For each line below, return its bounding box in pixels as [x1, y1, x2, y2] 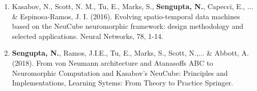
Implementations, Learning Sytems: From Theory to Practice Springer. [12, 77, 234, 88]
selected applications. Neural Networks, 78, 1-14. [12, 30, 163, 41]
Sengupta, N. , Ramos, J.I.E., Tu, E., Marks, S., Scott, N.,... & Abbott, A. [12, 48, 249, 58]
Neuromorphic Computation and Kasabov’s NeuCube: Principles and [12, 67, 228, 78]
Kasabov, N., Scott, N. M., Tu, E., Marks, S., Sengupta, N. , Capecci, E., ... [12, 1, 253, 11]
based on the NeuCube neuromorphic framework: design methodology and [12, 21, 243, 31]
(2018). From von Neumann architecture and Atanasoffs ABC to [12, 57, 213, 68]
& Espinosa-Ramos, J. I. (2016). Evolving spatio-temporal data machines [12, 11, 240, 21]
